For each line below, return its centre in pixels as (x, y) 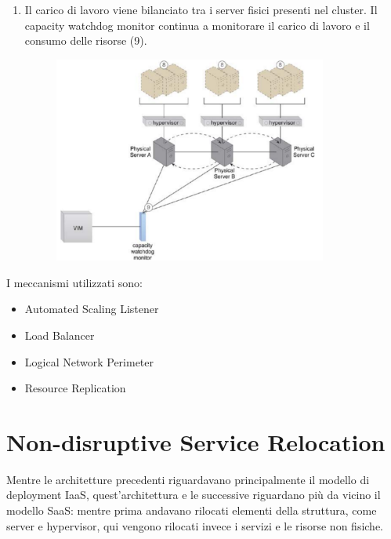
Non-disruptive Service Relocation (196, 441)
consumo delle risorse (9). (86, 40)
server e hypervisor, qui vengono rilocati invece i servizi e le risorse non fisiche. (195, 525)
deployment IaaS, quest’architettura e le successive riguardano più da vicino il (194, 495)
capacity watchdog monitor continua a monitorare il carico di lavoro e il (197, 25)
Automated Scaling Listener (92, 309)
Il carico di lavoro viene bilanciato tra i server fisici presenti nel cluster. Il (201, 9)
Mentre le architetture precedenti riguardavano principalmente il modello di (188, 479)
